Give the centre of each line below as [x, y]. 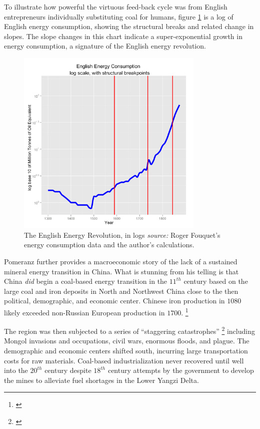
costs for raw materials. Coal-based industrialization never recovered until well [124, 360]
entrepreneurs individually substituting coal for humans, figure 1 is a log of [119, 16]
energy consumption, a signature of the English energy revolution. [105, 46]
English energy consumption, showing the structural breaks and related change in [129, 26]
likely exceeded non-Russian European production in [84, 312]
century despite [68, 370]
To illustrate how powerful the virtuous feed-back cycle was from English [116, 7]
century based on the [216, 281]
